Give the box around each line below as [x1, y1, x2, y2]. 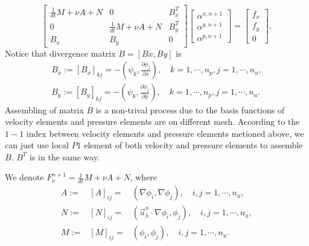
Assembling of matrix [5, 103, 84, 116]
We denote [5, 171, 44, 183]
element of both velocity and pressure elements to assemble [84, 139, 303, 151]
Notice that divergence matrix [5, 46, 116, 59]
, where [130, 171, 158, 183]
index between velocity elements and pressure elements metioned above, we [26, 127, 304, 139]
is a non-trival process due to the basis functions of [95, 103, 285, 116]
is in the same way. [30, 150, 100, 163]
